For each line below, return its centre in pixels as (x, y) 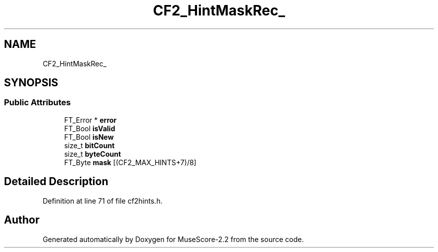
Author (22, 220)
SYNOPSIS (31, 83)
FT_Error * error (90, 120)
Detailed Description (56, 182)
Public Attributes (37, 103)
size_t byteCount (92, 154)
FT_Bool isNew (89, 137)
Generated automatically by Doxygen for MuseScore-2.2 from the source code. (173, 239)
